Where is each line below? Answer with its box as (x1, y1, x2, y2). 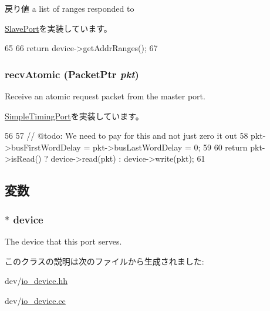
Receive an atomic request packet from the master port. (5, 90, 205, 102)
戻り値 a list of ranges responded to (5, 2, 134, 14)
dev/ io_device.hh (5, 275, 67, 287)
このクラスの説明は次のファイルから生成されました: (5, 255, 204, 267)
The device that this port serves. (5, 235, 122, 247)
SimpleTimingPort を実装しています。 (5, 109, 144, 122)
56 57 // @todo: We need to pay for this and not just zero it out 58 (5, 129, 248, 142)
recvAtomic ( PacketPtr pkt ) (5, 66, 139, 81)
